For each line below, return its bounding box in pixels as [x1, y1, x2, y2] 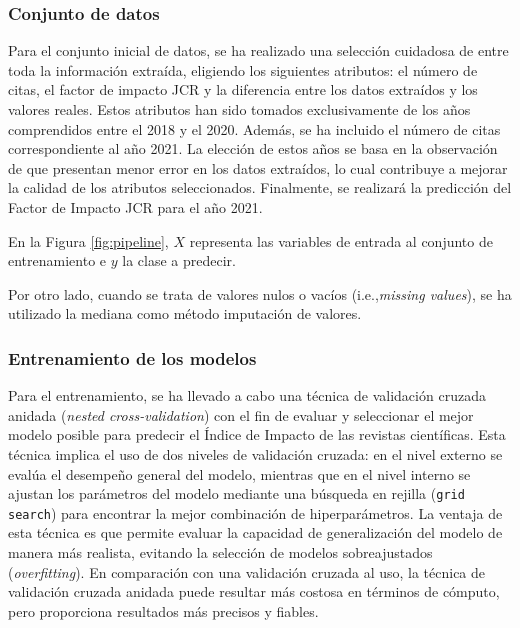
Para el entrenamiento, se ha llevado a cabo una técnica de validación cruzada [8, 385, 486, 406]
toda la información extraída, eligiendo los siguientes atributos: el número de [8, 59, 478, 80]
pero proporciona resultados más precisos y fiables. [8, 600, 319, 621]
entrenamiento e [8, 250, 107, 271]
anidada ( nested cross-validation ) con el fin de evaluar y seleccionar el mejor [8, 404, 474, 425]
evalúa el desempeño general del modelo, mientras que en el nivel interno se [8, 463, 471, 484]
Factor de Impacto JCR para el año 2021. [8, 196, 263, 217]
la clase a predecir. [122, 250, 236, 271]
